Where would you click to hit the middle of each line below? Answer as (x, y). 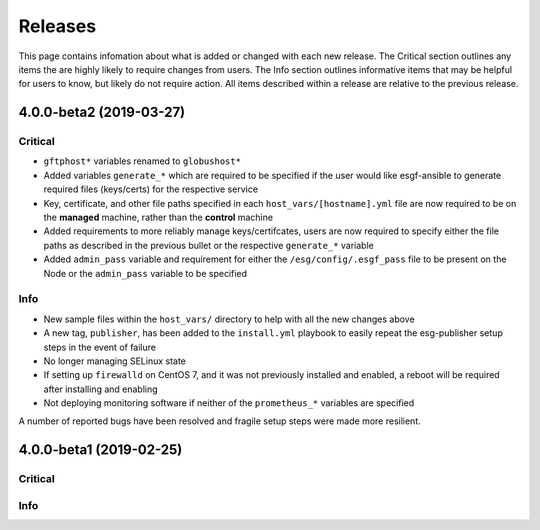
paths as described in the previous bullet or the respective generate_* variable (208, 245)
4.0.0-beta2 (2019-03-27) (102, 112)
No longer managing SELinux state (115, 361)
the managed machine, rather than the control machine (158, 217)
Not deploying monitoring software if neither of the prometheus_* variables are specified (229, 403)
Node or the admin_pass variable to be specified (145, 273)
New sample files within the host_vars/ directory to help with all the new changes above (229, 319)
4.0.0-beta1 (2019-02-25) (100, 450)
